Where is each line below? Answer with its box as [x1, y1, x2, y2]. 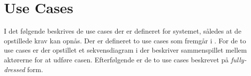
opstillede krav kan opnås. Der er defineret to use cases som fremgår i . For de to [4, 35, 246, 45]
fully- [230, 54, 247, 64]
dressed [4, 64, 25, 74]
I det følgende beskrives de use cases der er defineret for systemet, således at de [4, 26, 242, 36]
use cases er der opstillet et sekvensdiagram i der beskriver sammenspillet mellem [4, 45, 247, 55]
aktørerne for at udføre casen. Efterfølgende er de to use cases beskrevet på [4, 54, 229, 64]
